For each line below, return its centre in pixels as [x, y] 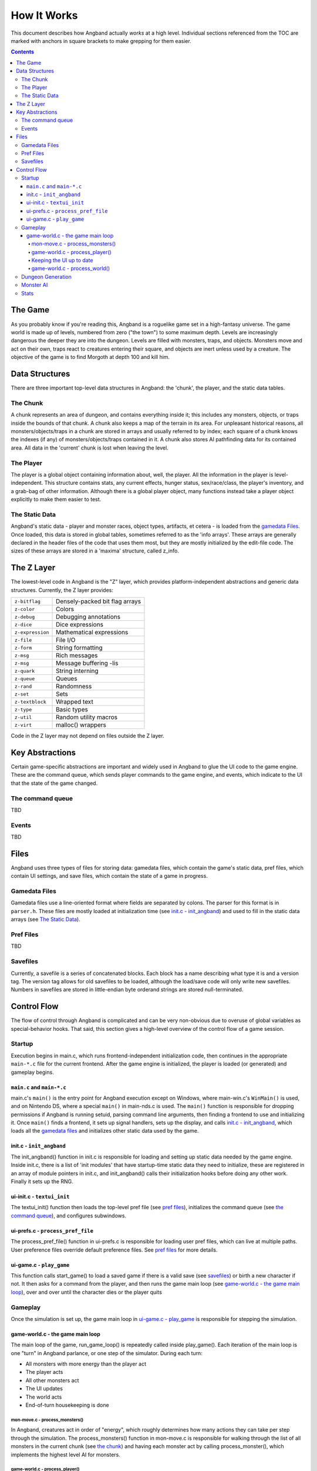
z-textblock [30, 702]
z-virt [23, 725]
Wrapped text [75, 702]
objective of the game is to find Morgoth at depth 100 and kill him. [90, 357]
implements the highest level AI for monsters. [65, 1455]
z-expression [32, 632]
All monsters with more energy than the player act [86, 1364]
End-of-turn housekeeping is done [67, 1405]
